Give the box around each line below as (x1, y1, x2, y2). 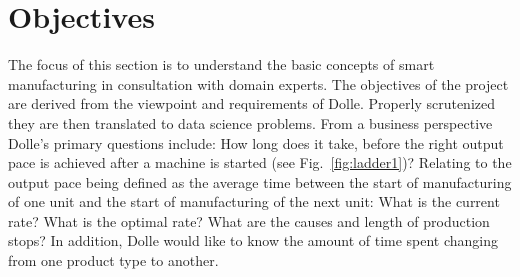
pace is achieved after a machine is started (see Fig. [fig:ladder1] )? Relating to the (8, 152, 512, 173)
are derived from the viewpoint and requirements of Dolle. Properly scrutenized (8, 93, 495, 114)
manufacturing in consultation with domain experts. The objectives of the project (8, 73, 509, 94)
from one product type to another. (8, 250, 219, 271)
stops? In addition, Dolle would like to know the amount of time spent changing (8, 230, 499, 251)
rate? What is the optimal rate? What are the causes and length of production (8, 210, 490, 231)
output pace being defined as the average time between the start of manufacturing (8, 171, 512, 192)
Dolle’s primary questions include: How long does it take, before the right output (8, 132, 504, 153)
